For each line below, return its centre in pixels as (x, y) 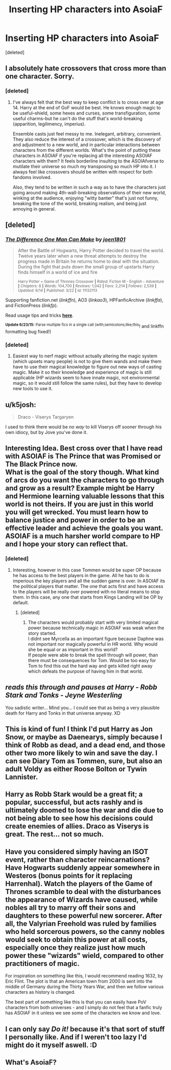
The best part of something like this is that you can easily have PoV (76, 1002)
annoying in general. (34, 209)
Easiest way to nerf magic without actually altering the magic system (85, 356)
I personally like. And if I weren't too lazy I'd (76, 1037)
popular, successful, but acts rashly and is (74, 802)
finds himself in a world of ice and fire (58, 272)
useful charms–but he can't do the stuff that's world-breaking (78, 118)
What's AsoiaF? (31, 1062)
